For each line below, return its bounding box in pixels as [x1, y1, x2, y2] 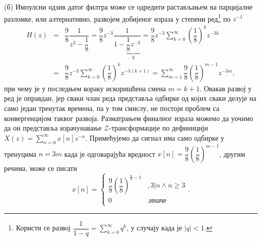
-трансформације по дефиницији [109, 123, 208, 133]
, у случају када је [126, 222, 182, 233]
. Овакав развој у [200, 83, 252, 93]
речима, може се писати [4, 163, 77, 173]
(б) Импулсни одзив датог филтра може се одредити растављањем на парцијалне [4, 2, 253, 12]
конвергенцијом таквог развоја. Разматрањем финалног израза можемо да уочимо [4, 112, 253, 123]
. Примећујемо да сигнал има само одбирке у [85, 132, 225, 143]
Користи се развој [16, 222, 71, 233]
